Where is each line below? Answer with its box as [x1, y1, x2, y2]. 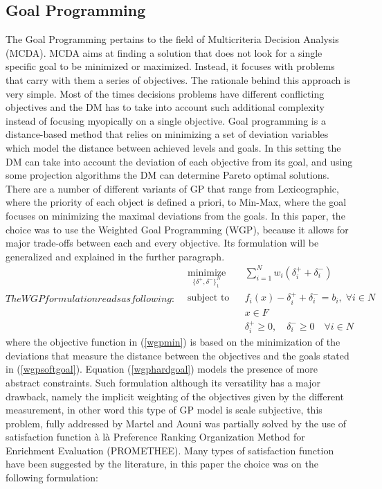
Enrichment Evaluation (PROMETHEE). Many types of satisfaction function [6, 443, 334, 457]
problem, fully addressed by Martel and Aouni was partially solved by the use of [6, 416, 347, 430]
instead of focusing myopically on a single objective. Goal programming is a [6, 113, 326, 127]
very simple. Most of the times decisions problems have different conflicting [6, 86, 325, 100]
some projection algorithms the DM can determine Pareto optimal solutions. [6, 168, 329, 182]
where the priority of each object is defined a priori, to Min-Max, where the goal [6, 195, 347, 209]
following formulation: [6, 470, 98, 485]
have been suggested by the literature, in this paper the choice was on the [6, 456, 318, 471]
